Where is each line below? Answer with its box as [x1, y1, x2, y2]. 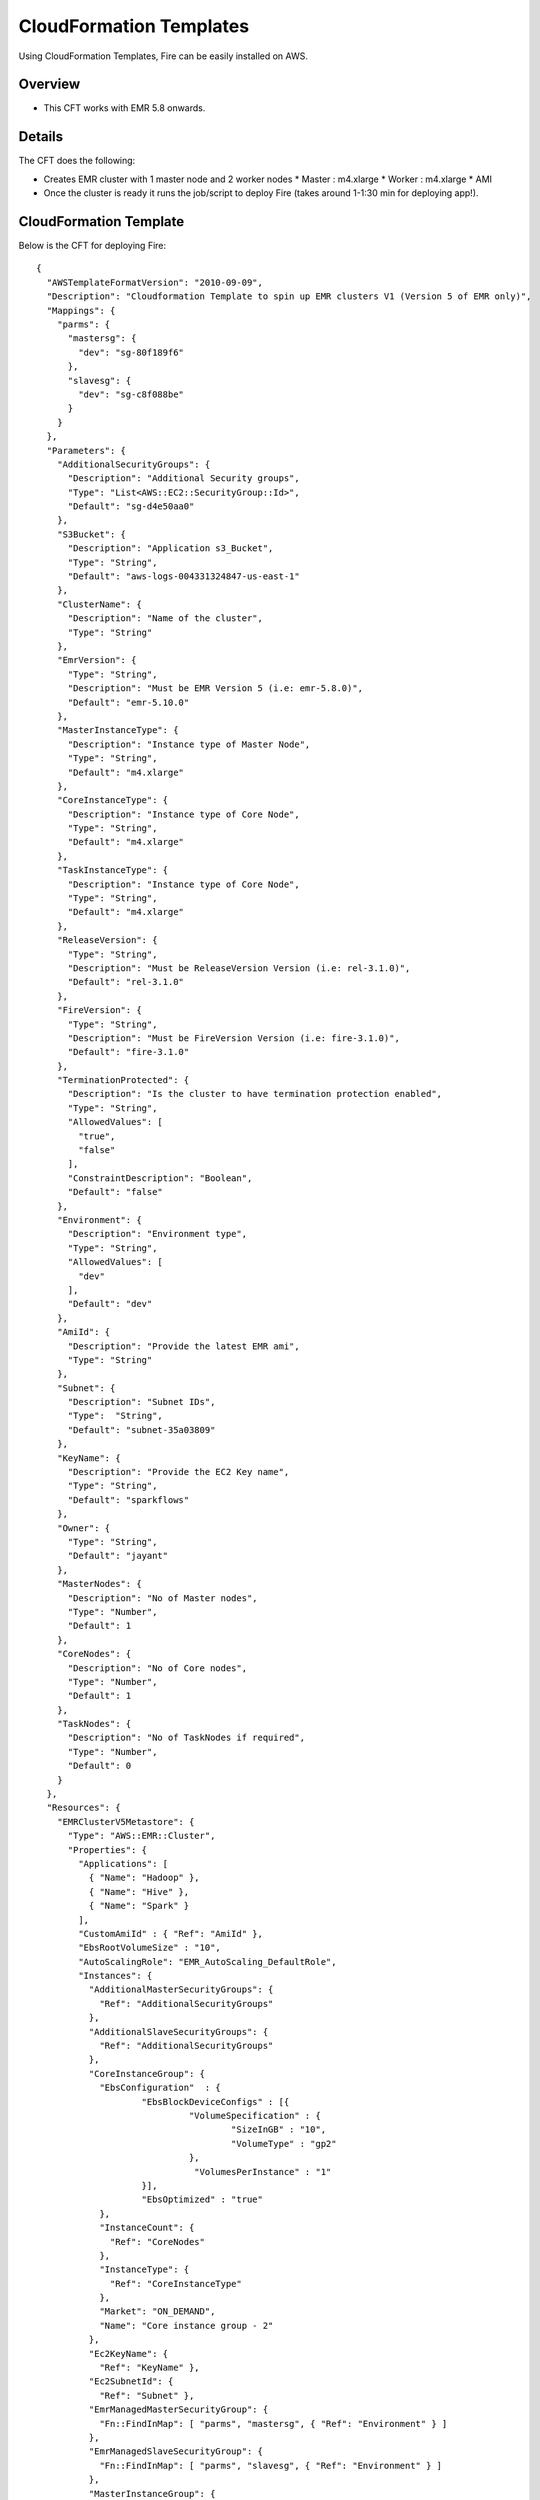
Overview [18, 76, 81, 93]
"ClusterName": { [56, 598, 142, 610]
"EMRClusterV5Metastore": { [56, 1816, 195, 1827]
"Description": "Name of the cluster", [67, 613, 264, 624]
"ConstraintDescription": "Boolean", [67, 1172, 253, 1184]
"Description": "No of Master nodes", [67, 1592, 259, 1604]
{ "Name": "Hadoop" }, [88, 1872, 200, 1884]
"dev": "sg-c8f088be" [78, 388, 185, 400]
